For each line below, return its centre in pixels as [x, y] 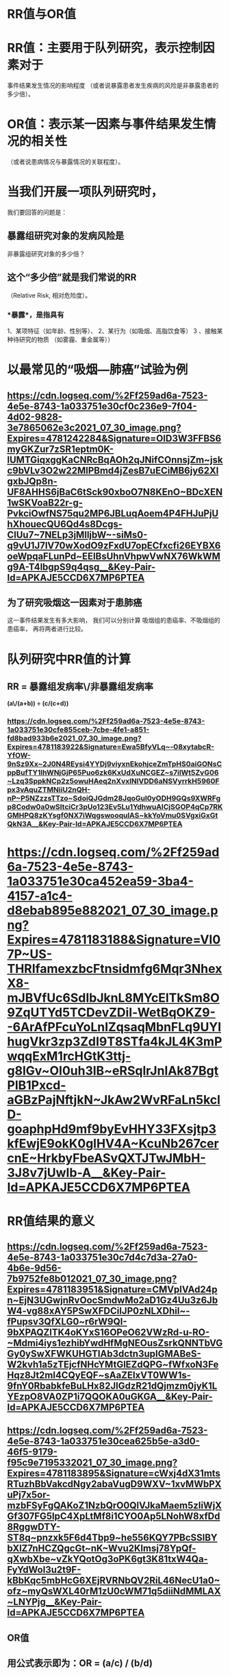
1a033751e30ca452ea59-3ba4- [100, 881]
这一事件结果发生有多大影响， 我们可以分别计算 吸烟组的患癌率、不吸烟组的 [114, 620]
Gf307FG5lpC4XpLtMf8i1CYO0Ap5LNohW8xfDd [114, 1516]
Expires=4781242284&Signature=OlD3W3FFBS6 [114, 438]
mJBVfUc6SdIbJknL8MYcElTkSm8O [114, 998]
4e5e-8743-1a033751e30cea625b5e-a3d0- [104, 1442]
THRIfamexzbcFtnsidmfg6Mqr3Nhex [115, 969]
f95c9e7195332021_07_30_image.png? [92, 1463]
